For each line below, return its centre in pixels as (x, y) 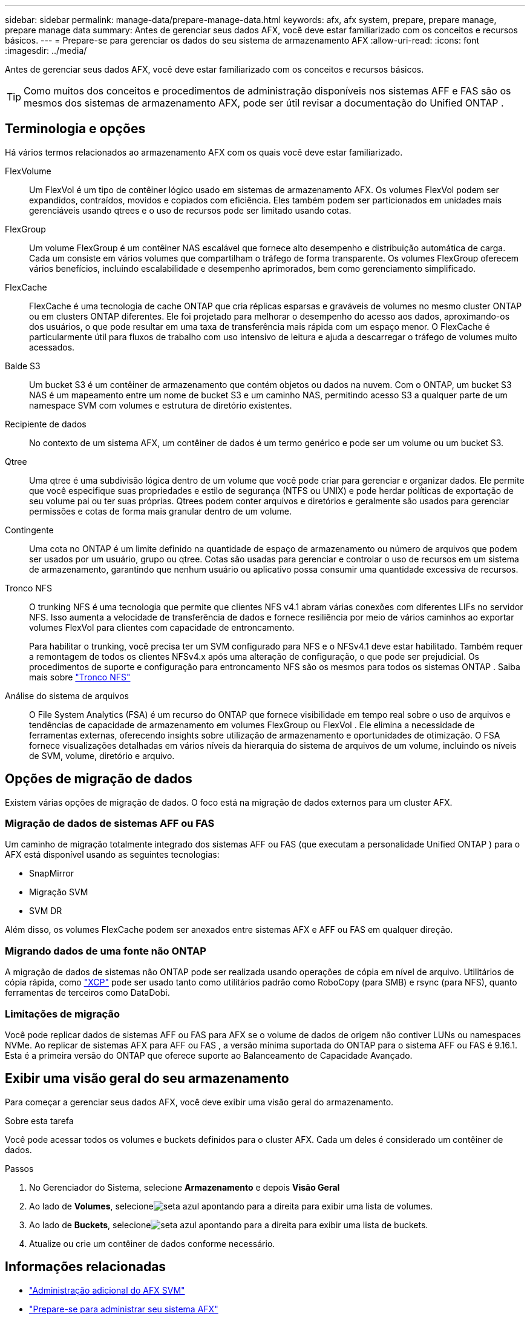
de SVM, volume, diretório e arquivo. (102, 755)
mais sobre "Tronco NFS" (80, 677)
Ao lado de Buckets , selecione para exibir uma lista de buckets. (229, 1225)
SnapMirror (51, 873)
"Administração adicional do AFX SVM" (107, 1290)
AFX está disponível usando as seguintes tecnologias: (112, 855)
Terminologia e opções (75, 129)
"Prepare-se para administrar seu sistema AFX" (124, 1309)
